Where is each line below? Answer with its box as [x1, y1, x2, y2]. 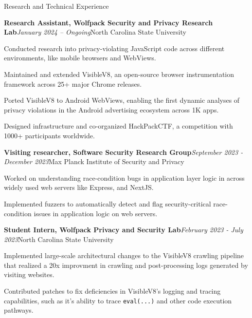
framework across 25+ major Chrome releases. [4, 78, 142, 89]
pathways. [4, 305, 34, 315]
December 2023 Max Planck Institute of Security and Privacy [4, 156, 184, 167]
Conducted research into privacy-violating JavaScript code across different [4, 43, 225, 53]
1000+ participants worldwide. [4, 130, 95, 140]
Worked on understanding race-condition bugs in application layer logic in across [4, 172, 245, 183]
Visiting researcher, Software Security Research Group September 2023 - [4, 147, 243, 157]
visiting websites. [4, 269, 54, 280]
